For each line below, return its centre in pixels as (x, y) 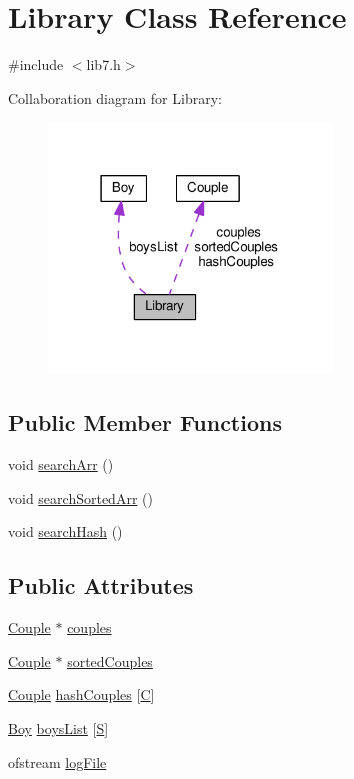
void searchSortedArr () (80, 497)
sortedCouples (110, 660)
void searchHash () (65, 531)
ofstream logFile (57, 761)
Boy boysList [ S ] (58, 727)
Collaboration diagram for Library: (115, 97)
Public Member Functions (145, 422)
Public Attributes (101, 585)
